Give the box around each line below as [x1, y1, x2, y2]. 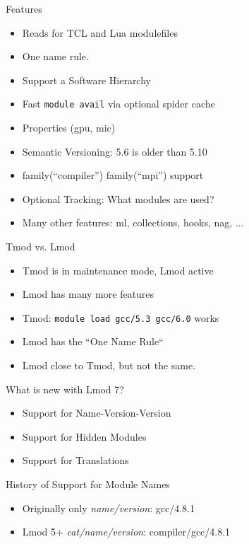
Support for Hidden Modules [22, 429, 147, 444]
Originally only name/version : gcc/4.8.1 [22, 500, 195, 515]
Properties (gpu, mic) [22, 120, 116, 135]
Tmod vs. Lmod [6, 239, 75, 253]
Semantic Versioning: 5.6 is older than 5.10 [22, 144, 207, 158]
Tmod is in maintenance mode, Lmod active [22, 262, 214, 277]
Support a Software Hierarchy [22, 72, 151, 87]
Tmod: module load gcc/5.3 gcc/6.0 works [22, 310, 219, 325]
